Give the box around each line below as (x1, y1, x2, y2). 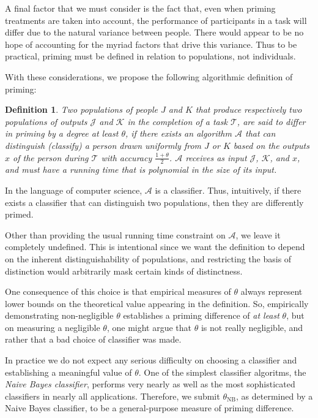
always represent (240, 285, 303, 298)
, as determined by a (236, 389, 313, 402)
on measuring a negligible (5, 321, 100, 333)
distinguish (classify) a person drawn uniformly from (5, 139, 202, 151)
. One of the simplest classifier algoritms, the (138, 365, 306, 378)
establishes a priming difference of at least (123, 309, 279, 322)
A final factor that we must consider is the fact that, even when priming (5, 2, 276, 14)
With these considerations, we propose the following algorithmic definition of (5, 70, 293, 83)
